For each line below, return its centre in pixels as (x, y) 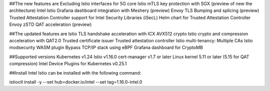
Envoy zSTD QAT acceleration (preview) (50, 24)
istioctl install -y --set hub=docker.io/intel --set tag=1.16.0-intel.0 (76, 82)
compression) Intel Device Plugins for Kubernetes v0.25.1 (68, 64)
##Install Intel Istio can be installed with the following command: (75, 73)
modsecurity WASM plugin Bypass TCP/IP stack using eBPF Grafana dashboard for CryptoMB (106, 48)
